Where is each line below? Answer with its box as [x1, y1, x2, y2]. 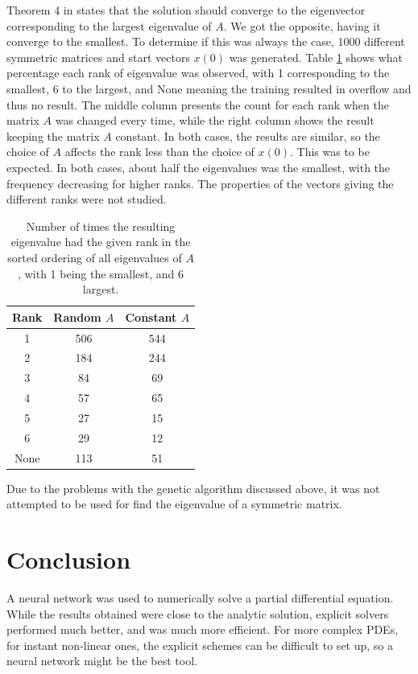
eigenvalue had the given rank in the [10, 233, 191, 250]
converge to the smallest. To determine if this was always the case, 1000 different [6, 33, 405, 50]
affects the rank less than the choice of [64, 143, 255, 160]
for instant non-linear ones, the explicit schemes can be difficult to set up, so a [6, 636, 394, 653]
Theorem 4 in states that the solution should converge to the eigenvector [6, 2, 366, 18]
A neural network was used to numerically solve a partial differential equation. [6, 590, 394, 606]
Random [53, 308, 101, 325]
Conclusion [6, 543, 131, 576]
